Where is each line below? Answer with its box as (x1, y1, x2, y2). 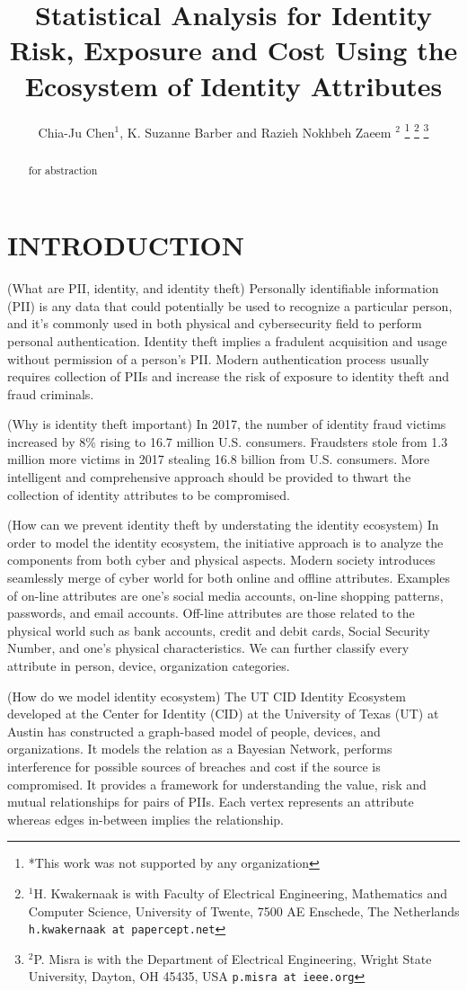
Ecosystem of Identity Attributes (24, 67, 443, 103)
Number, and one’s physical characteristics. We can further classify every (7, 638, 410, 657)
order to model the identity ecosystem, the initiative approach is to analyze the (7, 532, 444, 551)
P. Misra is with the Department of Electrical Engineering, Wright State (33, 949, 432, 968)
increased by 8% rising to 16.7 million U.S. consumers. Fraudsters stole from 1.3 (7, 432, 448, 451)
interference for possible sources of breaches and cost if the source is (7, 756, 381, 775)
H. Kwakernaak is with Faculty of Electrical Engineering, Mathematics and (33, 883, 448, 902)
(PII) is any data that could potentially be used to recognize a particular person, (7, 296, 453, 315)
